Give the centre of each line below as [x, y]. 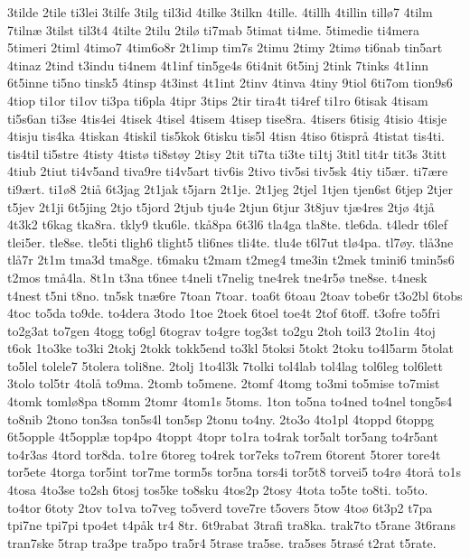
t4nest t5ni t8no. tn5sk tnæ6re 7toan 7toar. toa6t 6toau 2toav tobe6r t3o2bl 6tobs [235, 295]
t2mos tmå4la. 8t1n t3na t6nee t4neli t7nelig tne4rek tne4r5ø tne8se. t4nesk [217, 277]
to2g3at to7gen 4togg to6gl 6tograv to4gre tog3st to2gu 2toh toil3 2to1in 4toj [221, 330]
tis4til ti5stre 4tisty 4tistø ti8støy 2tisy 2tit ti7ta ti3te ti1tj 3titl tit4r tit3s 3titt [227, 153]
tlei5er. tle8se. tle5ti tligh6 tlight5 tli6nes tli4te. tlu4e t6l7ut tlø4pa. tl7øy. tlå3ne [230, 242]
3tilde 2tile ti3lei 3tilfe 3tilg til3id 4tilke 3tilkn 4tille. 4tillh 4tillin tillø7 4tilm [220, 12]
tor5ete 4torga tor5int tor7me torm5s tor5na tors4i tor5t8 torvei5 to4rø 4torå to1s [234, 472]
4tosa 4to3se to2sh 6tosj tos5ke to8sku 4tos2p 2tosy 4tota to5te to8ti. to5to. [218, 490]
